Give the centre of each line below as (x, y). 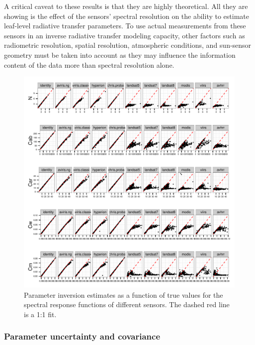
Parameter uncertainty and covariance (82, 336)
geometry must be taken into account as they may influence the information (120, 55)
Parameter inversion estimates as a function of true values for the (124, 294)
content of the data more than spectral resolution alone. (89, 64)
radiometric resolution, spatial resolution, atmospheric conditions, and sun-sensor (128, 45)
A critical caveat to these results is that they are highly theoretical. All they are (126, 6)
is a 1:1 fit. (40, 314)
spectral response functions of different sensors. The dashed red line (127, 304)
